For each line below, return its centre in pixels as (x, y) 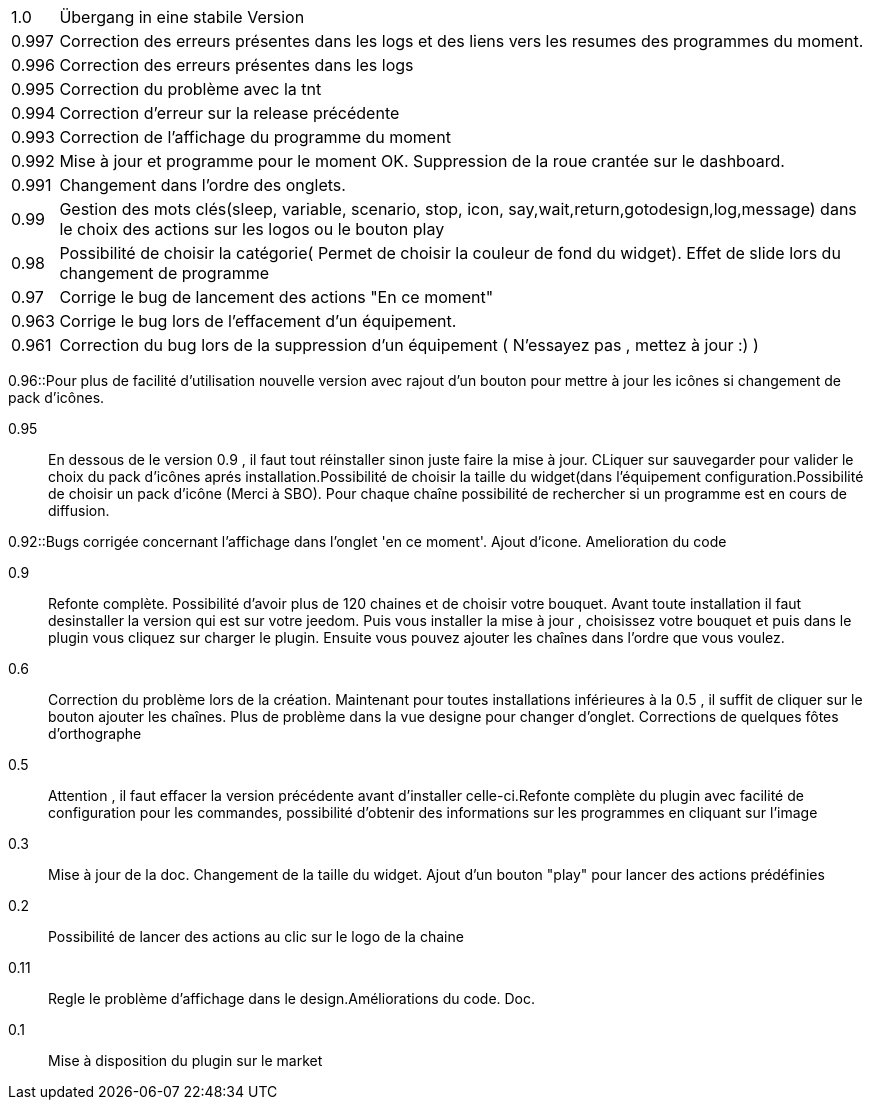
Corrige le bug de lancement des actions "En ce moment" (276, 297)
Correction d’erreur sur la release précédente (229, 113)
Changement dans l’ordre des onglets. (202, 185)
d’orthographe (95, 733)
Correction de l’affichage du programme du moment (255, 137)
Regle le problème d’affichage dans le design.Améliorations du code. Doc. (292, 998)
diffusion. (79, 510)
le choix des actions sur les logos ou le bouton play (252, 229)
